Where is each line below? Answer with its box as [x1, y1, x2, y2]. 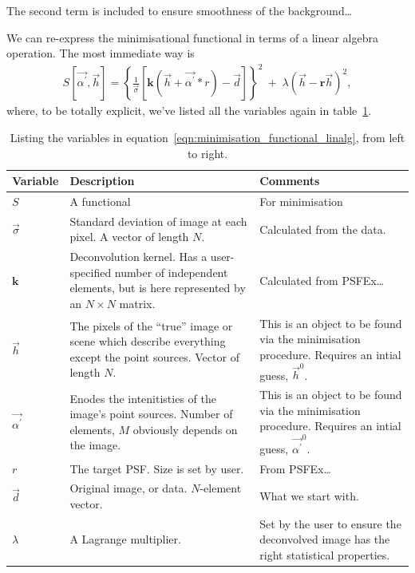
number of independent [114, 263, 228, 280]
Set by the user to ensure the [259, 515, 401, 532]
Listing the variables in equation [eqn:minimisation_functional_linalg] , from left [10, 128, 405, 145]
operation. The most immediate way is [6, 45, 195, 61]
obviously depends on [132, 421, 238, 437]
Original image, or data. [69, 480, 188, 496]
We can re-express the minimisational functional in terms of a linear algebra [6, 29, 379, 45]
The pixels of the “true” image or [69, 317, 233, 334]
